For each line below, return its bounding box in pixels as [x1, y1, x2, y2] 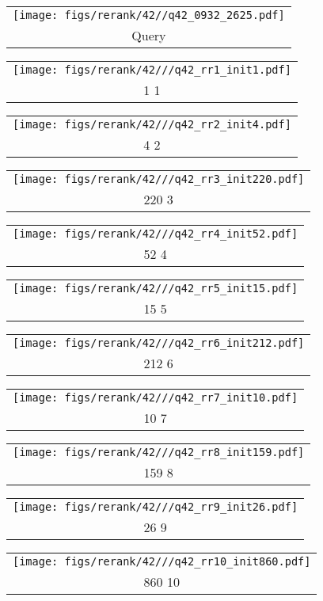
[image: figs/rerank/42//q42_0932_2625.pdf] [13, 9, 285, 21]
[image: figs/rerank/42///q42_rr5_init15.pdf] [13, 282, 298, 295]
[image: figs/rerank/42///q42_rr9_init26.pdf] [13, 500, 298, 513]
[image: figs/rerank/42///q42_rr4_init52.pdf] [13, 227, 298, 240]
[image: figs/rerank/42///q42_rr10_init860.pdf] [13, 555, 311, 568]
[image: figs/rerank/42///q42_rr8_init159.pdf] [13, 446, 305, 458]
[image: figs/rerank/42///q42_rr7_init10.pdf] [13, 391, 298, 404]
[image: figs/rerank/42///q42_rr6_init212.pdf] [13, 337, 305, 349]
